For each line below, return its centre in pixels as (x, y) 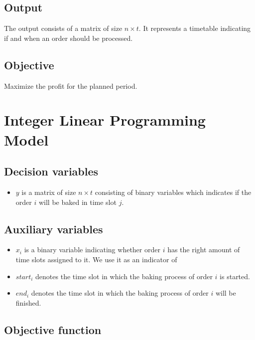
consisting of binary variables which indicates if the (173, 192)
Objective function (53, 329)
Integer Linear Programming (105, 120)
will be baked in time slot (77, 202)
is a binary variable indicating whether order (92, 250)
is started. (235, 276)
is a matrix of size (49, 192)
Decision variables (51, 171)
